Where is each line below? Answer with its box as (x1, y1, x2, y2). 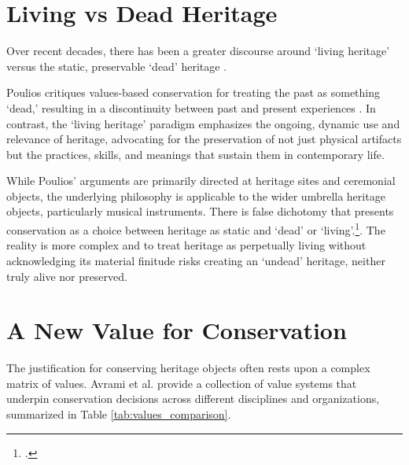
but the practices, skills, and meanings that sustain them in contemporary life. (6, 146, 385, 162)
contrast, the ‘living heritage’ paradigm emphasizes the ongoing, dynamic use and (6, 115, 400, 131)
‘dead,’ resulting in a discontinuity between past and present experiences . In (6, 99, 376, 116)
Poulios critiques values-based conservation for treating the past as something (6, 84, 381, 101)
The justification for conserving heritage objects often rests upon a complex (6, 360, 370, 376)
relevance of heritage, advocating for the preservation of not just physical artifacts (6, 131, 402, 147)
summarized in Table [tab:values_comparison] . (6, 406, 231, 422)
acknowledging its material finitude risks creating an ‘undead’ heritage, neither (6, 252, 385, 268)
